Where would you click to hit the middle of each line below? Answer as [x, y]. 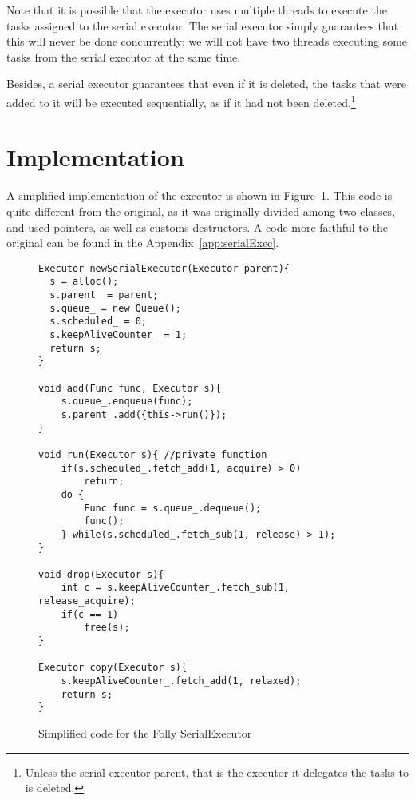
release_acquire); [87, 601]
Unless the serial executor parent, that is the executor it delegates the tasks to [217, 772]
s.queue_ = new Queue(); [115, 308]
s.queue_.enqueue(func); [127, 402]
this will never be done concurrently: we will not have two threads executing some [207, 41]
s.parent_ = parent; [104, 295]
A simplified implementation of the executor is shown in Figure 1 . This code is [200, 195]
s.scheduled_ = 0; [99, 322]
